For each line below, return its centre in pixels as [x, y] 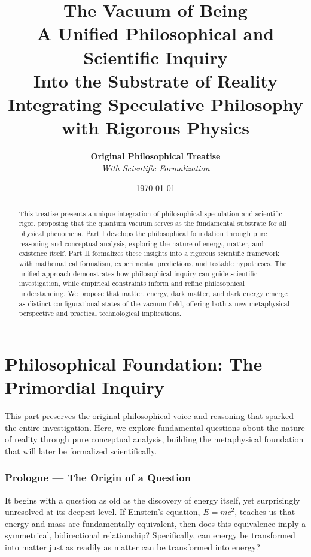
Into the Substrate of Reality [155, 80]
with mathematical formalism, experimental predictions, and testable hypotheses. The [153, 263]
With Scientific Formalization [155, 168]
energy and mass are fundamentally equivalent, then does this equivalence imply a [155, 523]
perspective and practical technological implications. [100, 313]
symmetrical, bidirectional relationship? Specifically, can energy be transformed [150, 535]
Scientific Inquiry [155, 57]
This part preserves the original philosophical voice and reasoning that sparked [149, 415]
